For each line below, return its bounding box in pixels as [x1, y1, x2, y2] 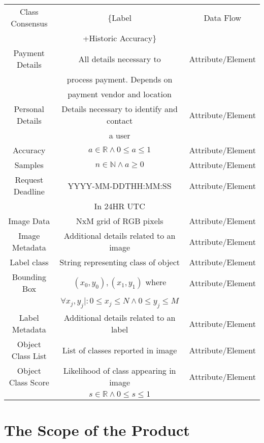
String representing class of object [59, 256, 180, 268]
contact [107, 115, 133, 126]
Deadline [13, 185, 45, 197]
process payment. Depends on [67, 73, 173, 85]
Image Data [8, 215, 50, 227]
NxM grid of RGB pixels [76, 215, 163, 227]
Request [15, 174, 44, 185]
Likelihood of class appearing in [63, 365, 176, 377]
